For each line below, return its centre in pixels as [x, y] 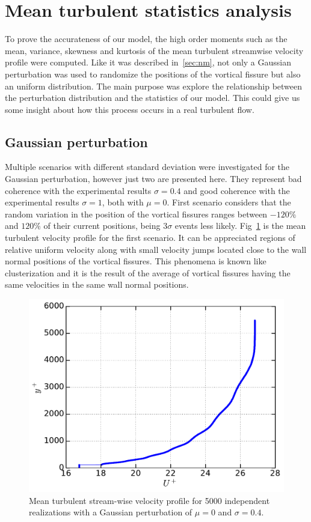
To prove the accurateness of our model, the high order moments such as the [146, 39]
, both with [123, 202]
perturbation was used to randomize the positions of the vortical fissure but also [153, 74]
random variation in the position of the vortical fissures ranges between [136, 214]
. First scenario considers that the [229, 202]
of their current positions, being [102, 226]
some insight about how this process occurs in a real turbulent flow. [130, 109]
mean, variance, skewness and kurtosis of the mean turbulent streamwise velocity [154, 50]
